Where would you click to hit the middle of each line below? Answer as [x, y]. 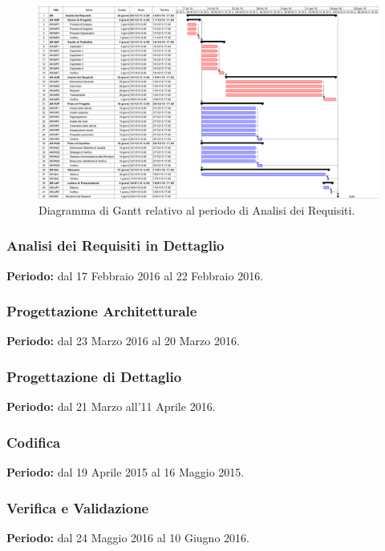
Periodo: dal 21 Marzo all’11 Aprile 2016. [111, 406]
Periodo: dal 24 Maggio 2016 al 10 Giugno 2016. [128, 537]
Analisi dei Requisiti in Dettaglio [115, 245]
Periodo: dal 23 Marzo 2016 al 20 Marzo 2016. [123, 341]
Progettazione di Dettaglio [94, 376]
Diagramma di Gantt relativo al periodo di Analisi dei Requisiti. [197, 209]
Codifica [34, 442]
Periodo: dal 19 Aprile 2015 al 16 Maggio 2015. [126, 472]
